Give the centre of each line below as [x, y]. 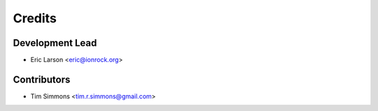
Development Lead [55, 43]
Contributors [42, 79]
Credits [35, 18]
